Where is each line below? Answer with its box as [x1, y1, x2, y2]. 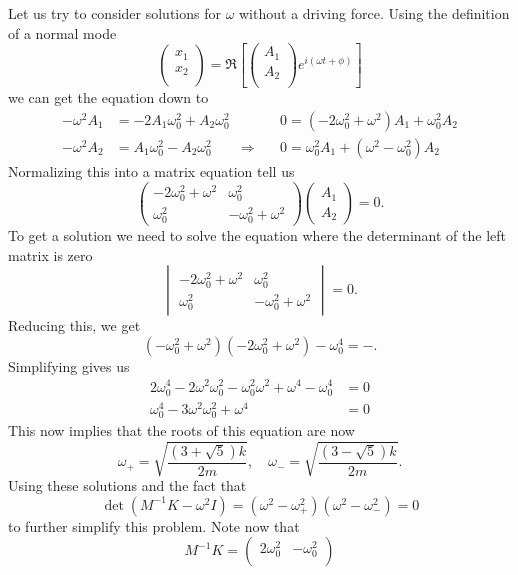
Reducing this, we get [8, 315, 141, 336]
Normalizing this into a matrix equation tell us [8, 160, 295, 181]
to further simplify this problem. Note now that [8, 515, 300, 536]
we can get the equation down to [8, 87, 209, 108]
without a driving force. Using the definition [239, 3, 510, 23]
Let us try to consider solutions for [8, 3, 221, 23]
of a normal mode [8, 22, 117, 43]
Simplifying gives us [8, 355, 130, 376]
